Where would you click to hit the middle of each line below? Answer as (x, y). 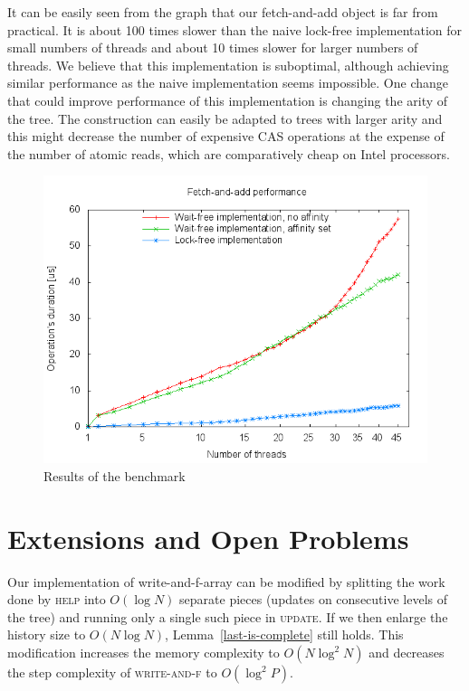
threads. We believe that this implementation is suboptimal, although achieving (228, 65)
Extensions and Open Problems (208, 538)
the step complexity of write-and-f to (112, 672)
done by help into (57, 599)
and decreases (407, 653)
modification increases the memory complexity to (144, 653)
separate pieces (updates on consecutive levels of (313, 599)
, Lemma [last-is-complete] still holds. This (284, 634)
